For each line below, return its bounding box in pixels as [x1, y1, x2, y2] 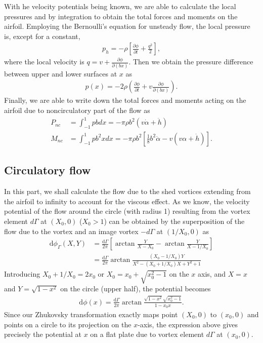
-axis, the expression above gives [138, 319, 238, 329]
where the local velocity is [4, 56, 84, 67]
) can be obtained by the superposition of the [104, 215, 245, 226]
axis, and [198, 269, 226, 279]
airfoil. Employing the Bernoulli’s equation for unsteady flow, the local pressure [4, 21, 250, 31]
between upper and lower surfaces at [4, 68, 117, 79]
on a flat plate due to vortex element [90, 329, 204, 339]
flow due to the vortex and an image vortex [4, 225, 139, 236]
